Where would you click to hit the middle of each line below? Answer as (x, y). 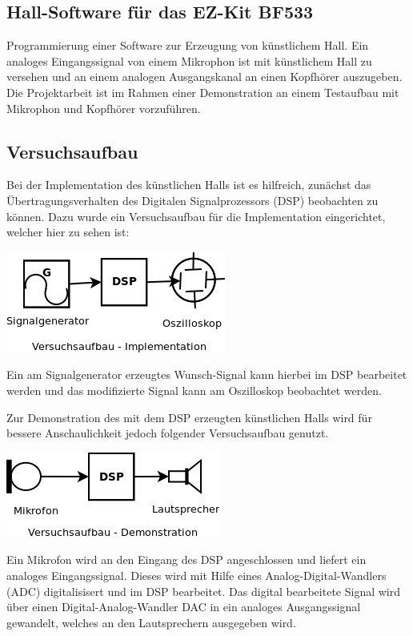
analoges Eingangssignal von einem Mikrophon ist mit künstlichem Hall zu (189, 60)
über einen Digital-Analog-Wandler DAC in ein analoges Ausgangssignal (184, 607)
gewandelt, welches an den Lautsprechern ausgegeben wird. (151, 622)
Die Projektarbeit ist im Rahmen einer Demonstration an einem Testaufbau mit (203, 92)
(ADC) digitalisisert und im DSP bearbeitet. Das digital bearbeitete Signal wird (203, 591)
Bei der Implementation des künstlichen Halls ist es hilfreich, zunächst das (189, 185)
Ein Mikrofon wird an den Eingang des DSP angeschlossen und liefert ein (186, 560)
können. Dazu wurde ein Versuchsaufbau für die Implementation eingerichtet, (196, 216)
